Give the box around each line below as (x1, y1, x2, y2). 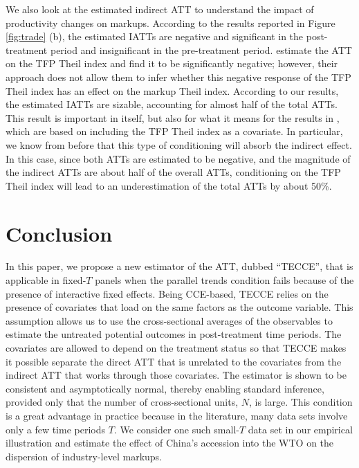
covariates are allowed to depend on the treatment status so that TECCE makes (6, 341, 347, 354)
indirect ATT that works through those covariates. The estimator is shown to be (6, 368, 347, 382)
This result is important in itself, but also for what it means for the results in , (6, 110, 340, 125)
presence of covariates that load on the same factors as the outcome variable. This (6, 300, 353, 314)
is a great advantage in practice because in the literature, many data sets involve (6, 408, 348, 422)
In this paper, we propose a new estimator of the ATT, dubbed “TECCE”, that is (6, 259, 353, 273)
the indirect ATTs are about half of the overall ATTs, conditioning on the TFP (6, 165, 341, 179)
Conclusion (6, 219, 113, 247)
